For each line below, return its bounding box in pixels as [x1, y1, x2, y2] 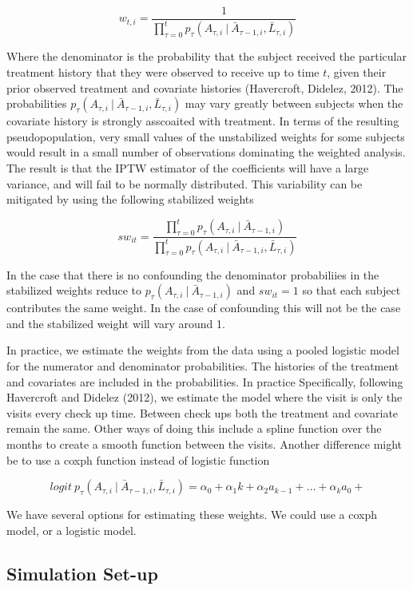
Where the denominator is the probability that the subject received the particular [6, 48, 407, 65]
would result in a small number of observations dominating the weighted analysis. [6, 144, 406, 160]
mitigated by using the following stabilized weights [6, 191, 254, 208]
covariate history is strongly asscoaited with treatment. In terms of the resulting [6, 113, 399, 129]
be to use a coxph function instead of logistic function [6, 451, 270, 468]
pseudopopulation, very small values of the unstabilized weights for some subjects [6, 128, 405, 145]
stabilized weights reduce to [6, 282, 141, 299]
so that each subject [302, 282, 401, 299]
